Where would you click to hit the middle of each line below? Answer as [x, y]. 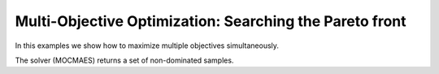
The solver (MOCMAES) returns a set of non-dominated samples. [124, 60]
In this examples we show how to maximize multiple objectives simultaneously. [147, 46]
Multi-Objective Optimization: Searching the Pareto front [211, 21]
